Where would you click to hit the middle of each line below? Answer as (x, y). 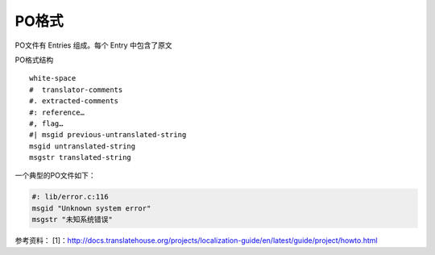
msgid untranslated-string (83, 146)
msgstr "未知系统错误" (72, 219)
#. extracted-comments (74, 101)
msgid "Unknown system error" (91, 208)
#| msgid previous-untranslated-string (108, 135)
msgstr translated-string (81, 158)
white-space (53, 78)
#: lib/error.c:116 (70, 197)
